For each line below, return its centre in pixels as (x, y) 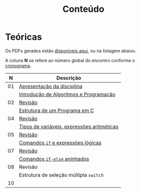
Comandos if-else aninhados (54, 159)
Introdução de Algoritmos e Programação (67, 94)
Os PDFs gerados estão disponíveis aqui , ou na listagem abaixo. (71, 51)
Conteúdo (83, 9)
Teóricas (24, 37)
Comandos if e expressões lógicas (60, 142)
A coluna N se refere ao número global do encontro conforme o (70, 60)
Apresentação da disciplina (51, 86)
